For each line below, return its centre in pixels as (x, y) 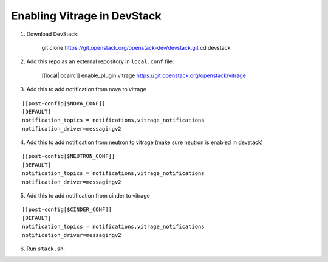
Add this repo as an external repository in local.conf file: (100, 61)
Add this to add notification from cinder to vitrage (88, 196)
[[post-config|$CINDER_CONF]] (67, 209)
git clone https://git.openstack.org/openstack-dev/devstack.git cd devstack (136, 47)
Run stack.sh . (46, 249)
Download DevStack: (53, 34)
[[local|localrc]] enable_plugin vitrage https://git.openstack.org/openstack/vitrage (144, 75)
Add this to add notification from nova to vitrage (87, 89)
